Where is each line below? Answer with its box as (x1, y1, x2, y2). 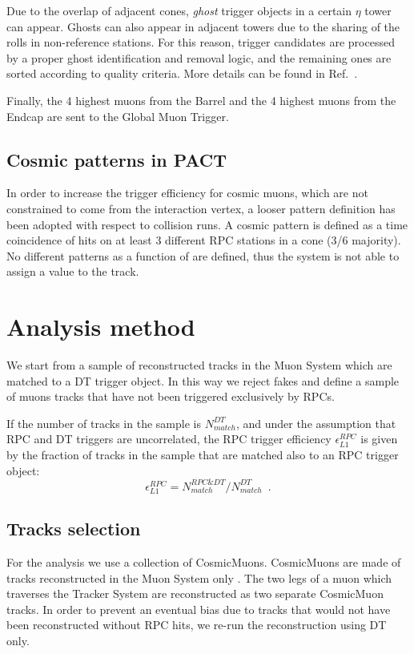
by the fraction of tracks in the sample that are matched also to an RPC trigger (6, 446, 399, 463)
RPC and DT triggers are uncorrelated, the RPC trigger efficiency (6, 430, 332, 447)
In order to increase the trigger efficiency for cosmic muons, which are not (6, 184, 368, 201)
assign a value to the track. (6, 263, 139, 280)
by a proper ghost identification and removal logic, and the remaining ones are (6, 49, 392, 66)
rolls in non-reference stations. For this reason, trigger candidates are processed (6, 34, 395, 50)
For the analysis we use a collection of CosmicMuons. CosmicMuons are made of (6, 554, 401, 571)
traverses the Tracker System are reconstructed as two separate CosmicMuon (6, 585, 384, 602)
